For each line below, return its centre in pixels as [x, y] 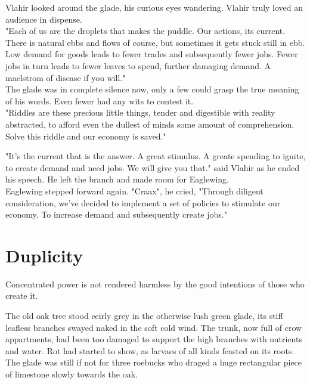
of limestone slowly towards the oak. [72, 374]
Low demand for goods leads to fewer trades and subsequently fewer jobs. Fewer [152, 54]
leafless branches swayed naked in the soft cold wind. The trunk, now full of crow [154, 327]
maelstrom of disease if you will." [66, 77]
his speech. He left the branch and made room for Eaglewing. [117, 179]
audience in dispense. [44, 19]
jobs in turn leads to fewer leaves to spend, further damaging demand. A [138, 65]
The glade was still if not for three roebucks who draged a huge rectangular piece [154, 362]
